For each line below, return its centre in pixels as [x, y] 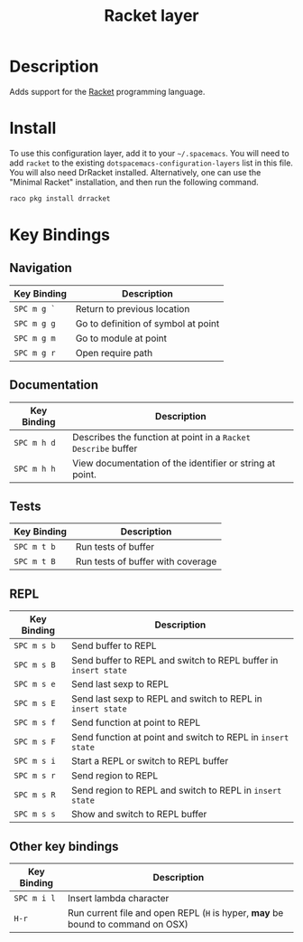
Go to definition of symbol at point [147, 324]
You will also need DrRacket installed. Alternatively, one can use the [135, 172]
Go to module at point [121, 338]
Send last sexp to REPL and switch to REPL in [167, 699]
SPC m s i [35, 761]
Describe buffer [105, 448]
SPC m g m [35, 338]
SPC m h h [35, 468]
